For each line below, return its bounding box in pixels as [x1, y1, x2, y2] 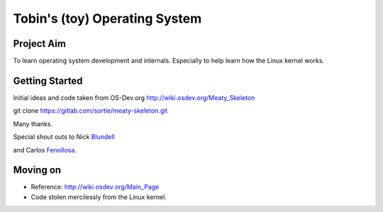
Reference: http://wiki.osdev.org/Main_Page [30, 183, 160, 191]
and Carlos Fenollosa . [13, 145, 77, 154]
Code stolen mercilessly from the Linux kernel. [30, 192, 167, 201]
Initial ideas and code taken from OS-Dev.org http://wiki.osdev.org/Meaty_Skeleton [13, 93, 255, 102]
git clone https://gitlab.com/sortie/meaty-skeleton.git [13, 106, 168, 115]
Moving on [13, 164, 62, 177]
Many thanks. [13, 119, 53, 128]
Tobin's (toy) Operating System [13, 11, 202, 26]
